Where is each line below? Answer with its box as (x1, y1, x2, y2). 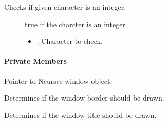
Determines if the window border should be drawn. (4, 92, 164, 103)
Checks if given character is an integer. (4, 2, 126, 12)
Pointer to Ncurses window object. (4, 75, 113, 86)
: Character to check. (36, 36, 103, 46)
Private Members (4, 56, 67, 66)
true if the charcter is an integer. (25, 18, 127, 29)
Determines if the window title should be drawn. (4, 109, 157, 120)
